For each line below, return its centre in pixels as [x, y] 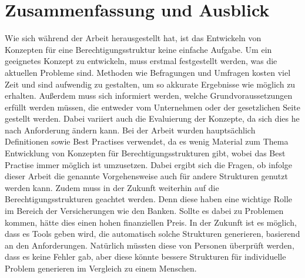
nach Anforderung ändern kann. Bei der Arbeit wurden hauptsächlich [130, 130]
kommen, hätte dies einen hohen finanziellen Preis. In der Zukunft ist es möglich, [151, 222]
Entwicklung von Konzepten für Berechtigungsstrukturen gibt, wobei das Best [145, 153]
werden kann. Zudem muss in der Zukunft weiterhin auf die [112, 187]
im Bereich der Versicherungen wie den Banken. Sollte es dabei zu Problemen [144, 211]
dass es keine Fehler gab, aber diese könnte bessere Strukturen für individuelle [145, 257]
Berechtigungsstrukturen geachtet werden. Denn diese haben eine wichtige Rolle [148, 199]
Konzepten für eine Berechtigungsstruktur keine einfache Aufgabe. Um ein [138, 49]
